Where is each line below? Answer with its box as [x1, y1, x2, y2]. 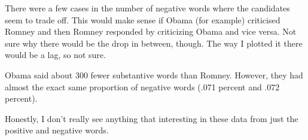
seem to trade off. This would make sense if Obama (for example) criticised [5, 13, 280, 26]
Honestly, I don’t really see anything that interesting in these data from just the [5, 112, 298, 124]
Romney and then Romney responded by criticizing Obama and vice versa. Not [5, 25, 297, 38]
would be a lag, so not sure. [5, 48, 106, 61]
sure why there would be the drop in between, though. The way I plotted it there [5, 36, 303, 49]
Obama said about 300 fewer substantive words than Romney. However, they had [5, 68, 303, 81]
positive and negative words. [5, 124, 109, 136]
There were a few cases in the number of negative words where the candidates [5, 2, 290, 14]
